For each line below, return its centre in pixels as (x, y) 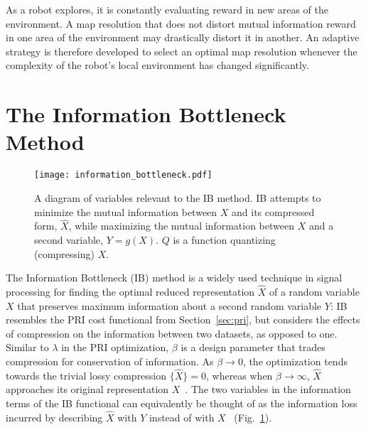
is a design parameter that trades (253, 347)
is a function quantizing (224, 239)
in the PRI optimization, (115, 347)
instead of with (182, 417)
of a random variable (314, 291)
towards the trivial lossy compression (86, 375)
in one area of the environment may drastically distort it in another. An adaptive (183, 37)
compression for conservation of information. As (110, 361)
